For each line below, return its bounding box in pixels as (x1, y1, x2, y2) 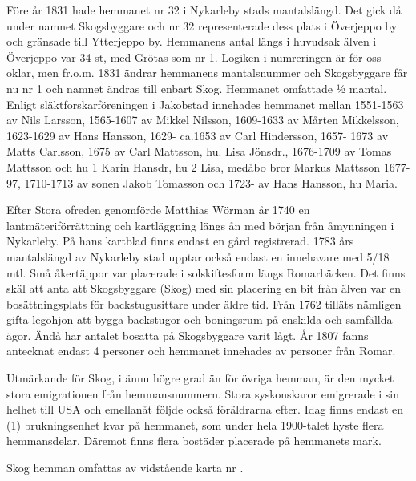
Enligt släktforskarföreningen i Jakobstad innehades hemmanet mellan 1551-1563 (6, 95, 404, 112)
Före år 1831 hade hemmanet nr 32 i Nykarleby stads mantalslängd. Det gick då (6, 2, 402, 18)
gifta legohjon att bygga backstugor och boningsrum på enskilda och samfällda (6, 311, 393, 328)
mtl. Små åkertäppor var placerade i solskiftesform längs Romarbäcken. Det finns (6, 264, 406, 281)
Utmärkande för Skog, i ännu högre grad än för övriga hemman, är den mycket (6, 370, 394, 386)
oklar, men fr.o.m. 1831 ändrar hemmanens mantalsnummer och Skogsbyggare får (6, 64, 408, 81)
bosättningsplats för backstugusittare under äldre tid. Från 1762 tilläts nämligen (6, 295, 402, 312)
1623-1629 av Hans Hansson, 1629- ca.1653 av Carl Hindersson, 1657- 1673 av (6, 127, 389, 143)
